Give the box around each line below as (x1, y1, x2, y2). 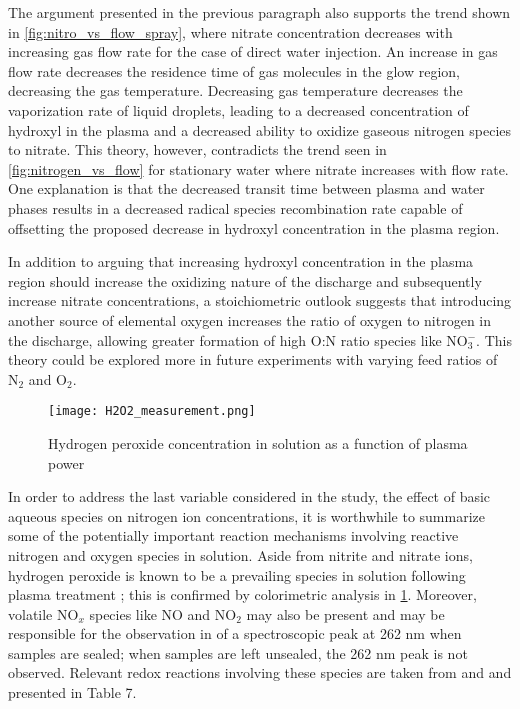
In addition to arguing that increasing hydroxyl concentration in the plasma (8, 251, 474, 272)
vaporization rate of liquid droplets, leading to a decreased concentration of (8, 99, 469, 120)
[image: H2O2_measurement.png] (48, 404, 256, 419)
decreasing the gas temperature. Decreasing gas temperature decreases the (8, 80, 463, 101)
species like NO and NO (89, 603, 237, 624)
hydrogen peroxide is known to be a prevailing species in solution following (8, 564, 466, 585)
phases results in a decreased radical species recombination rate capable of (8, 197, 463, 218)
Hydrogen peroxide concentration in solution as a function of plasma (48, 432, 468, 453)
